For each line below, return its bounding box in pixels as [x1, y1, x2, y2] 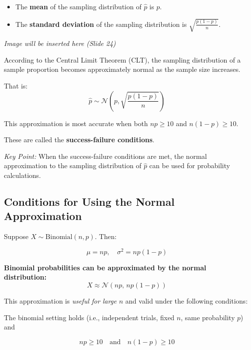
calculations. [4, 170, 41, 180]
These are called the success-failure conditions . [4, 134, 155, 145]
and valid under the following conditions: [125, 295, 248, 306]
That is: [4, 80, 28, 90]
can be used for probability [149, 160, 230, 171]
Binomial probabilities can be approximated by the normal [4, 262, 207, 272]
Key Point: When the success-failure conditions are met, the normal [4, 151, 207, 161]
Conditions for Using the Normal [4, 194, 175, 209]
